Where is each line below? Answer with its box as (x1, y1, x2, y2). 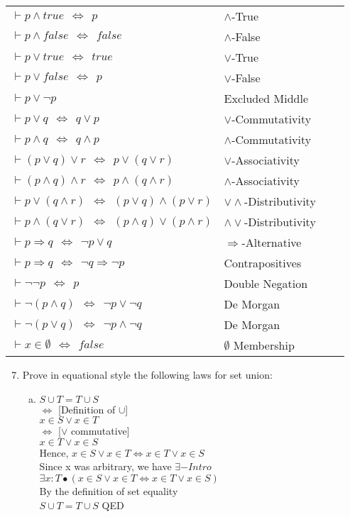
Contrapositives (224, 255, 302, 271)
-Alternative (241, 234, 302, 250)
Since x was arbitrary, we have (39, 459, 172, 474)
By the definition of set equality (39, 483, 178, 498)
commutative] (70, 423, 130, 438)
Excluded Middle (224, 90, 309, 106)
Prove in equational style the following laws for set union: (22, 367, 273, 382)
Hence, (39, 445, 69, 460)
